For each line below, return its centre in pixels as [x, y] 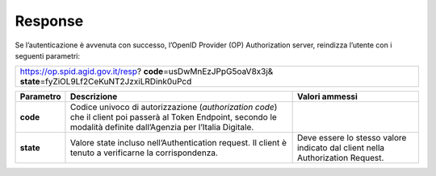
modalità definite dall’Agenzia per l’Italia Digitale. [162, 127]
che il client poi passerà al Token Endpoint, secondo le [174, 117]
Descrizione [94, 96]
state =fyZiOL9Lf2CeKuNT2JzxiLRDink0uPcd [106, 82]
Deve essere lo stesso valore [352, 138]
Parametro [40, 96]
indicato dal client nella [341, 148]
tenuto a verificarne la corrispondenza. [144, 153]
